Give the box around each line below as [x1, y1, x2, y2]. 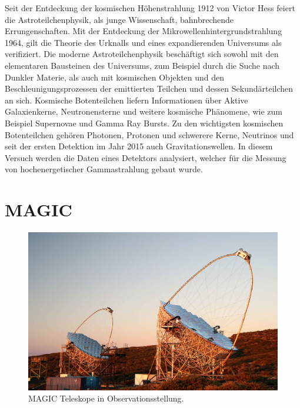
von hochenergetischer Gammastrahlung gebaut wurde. [5, 163, 203, 175]
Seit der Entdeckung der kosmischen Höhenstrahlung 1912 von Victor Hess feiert [5, 2, 295, 14]
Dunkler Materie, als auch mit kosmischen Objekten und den [5, 71, 225, 83]
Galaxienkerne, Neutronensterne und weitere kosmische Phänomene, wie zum [5, 105, 282, 118]
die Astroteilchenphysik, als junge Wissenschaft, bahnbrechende [5, 13, 234, 25]
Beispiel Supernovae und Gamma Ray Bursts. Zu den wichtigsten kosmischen [5, 116, 284, 129]
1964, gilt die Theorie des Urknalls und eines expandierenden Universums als [5, 36, 282, 48]
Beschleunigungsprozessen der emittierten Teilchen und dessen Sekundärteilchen [5, 82, 294, 95]
